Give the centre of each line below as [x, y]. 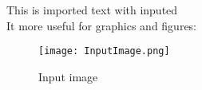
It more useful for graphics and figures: [102, 25]
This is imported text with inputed [92, 10]
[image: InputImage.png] [104, 51]
